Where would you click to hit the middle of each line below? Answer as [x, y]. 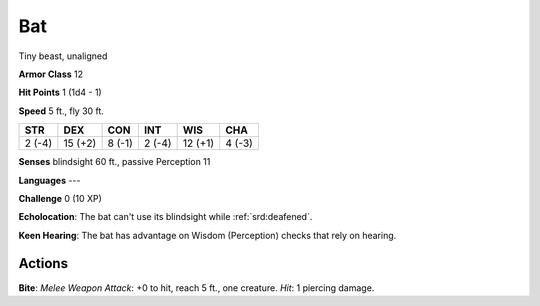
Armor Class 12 [51, 74]
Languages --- [49, 180]
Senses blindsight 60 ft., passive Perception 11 [114, 162]
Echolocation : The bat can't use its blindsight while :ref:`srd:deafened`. [165, 217]
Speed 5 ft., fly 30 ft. [61, 111]
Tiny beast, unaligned [63, 56]
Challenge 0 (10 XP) [60, 198]
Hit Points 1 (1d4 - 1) [60, 92]
